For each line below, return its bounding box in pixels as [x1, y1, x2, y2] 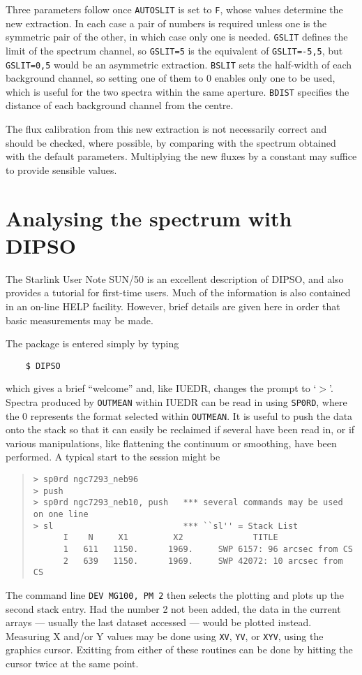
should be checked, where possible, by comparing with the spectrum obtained [6, 135, 336, 150]
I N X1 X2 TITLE [63, 532, 278, 543]
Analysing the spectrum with [6, 203, 292, 232]
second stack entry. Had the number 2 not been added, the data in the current [6, 601, 341, 616]
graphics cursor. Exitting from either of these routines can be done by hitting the [6, 642, 353, 657]
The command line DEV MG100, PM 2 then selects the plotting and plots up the [6, 587, 344, 602]
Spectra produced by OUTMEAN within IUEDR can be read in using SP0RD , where [6, 394, 347, 409]
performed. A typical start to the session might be [6, 449, 220, 464]
